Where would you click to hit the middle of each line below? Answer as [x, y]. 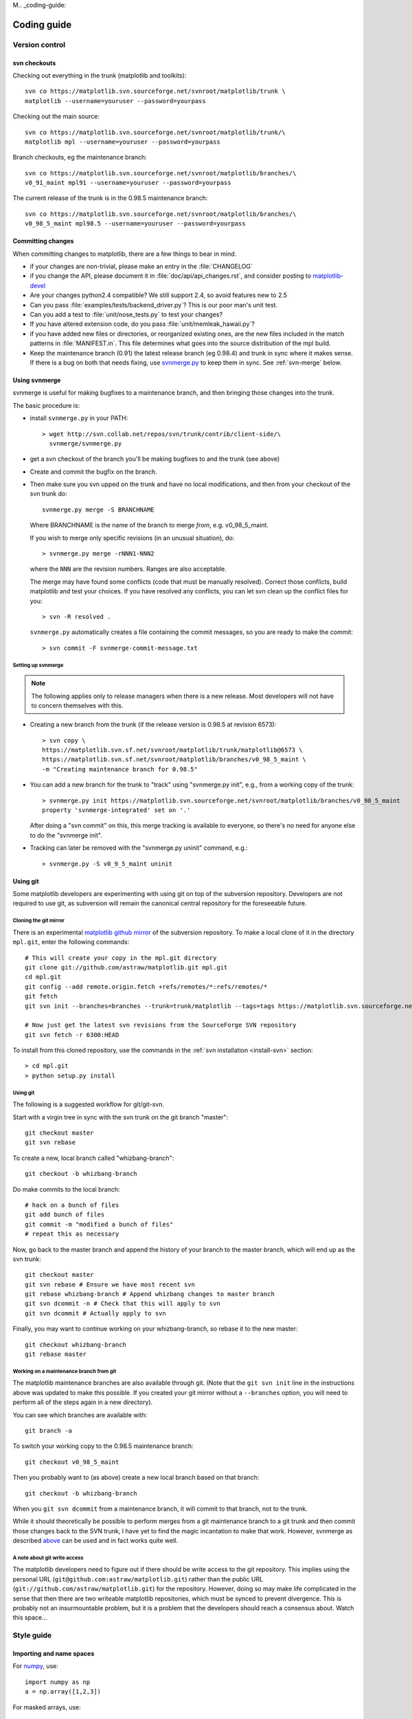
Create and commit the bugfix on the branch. [93, 472]
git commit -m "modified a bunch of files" [99, 1224]
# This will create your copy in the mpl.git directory [121, 958]
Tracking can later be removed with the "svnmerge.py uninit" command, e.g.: [139, 848]
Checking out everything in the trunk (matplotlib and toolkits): [100, 75]
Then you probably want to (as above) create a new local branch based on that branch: [136, 1478]
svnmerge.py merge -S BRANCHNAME [98, 510]
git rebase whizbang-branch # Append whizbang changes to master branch [150, 1294]
